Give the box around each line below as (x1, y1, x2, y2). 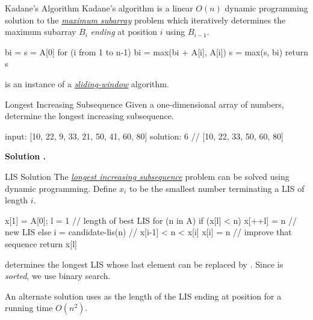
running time (5, 301, 53, 314)
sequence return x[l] (5, 237, 77, 250)
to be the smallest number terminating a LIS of (129, 182, 305, 194)
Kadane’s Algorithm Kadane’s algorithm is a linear (5, 2, 193, 14)
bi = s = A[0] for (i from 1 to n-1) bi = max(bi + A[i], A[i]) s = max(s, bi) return (5, 45, 309, 58)
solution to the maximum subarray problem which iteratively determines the (5, 13, 286, 26)
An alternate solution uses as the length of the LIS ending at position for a (5, 289, 282, 302)
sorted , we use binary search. (5, 269, 111, 282)
